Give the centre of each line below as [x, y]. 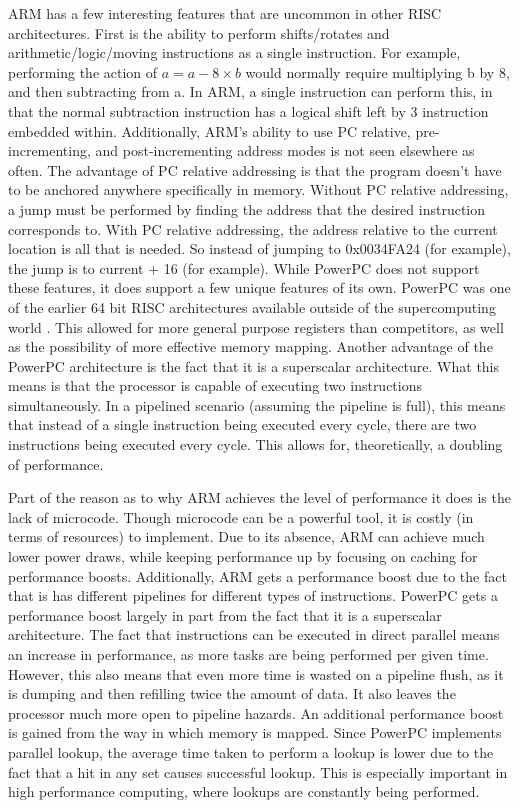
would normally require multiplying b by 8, [377, 71]
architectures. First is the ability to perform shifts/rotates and [199, 32]
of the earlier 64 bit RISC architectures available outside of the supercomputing [252, 306]
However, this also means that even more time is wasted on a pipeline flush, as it [256, 673]
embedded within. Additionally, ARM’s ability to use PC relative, [209, 130]
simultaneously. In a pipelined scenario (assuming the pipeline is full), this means [257, 404]
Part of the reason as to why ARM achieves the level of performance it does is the [259, 497]
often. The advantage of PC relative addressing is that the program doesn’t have [255, 169]
